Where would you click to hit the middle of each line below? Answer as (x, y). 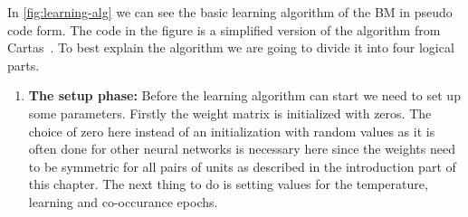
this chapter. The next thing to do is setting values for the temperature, (228, 184)
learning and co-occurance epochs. (123, 201)
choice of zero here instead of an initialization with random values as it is (232, 131)
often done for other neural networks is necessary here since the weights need (242, 149)
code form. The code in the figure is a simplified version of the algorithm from (224, 29)
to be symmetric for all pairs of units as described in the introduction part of (242, 166)
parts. (24, 65)
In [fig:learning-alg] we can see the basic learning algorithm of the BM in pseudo (230, 12)
